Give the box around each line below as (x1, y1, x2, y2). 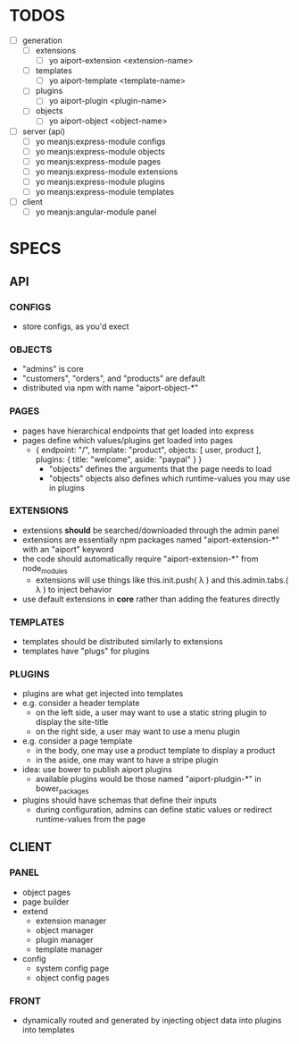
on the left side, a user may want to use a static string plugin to (35, 707, 268, 718)
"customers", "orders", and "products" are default (21, 373, 205, 384)
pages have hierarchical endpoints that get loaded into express (21, 425, 254, 436)
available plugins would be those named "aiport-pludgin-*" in (35, 774, 262, 785)
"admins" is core (21, 364, 84, 375)
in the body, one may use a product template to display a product (35, 745, 276, 756)
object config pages (35, 972, 110, 983)
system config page (35, 963, 110, 973)
